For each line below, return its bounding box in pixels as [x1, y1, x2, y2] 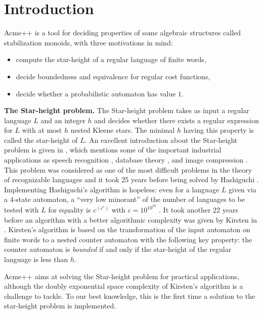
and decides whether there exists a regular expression [94, 115, 259, 125]
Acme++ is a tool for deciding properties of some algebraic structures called [4, 27, 241, 38]
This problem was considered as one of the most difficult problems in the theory [4, 164, 252, 175]
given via [229, 184, 256, 194]
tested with [4, 204, 39, 215]
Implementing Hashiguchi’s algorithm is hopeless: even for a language [4, 184, 220, 194]
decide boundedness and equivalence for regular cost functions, [16, 71, 210, 81]
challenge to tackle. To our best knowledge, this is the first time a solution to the [4, 290, 255, 301]
